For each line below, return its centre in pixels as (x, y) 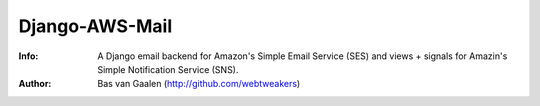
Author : (35, 84)
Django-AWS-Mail (95, 26)
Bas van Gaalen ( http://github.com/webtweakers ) (199, 84)
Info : (28, 56)
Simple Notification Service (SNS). (168, 69)
